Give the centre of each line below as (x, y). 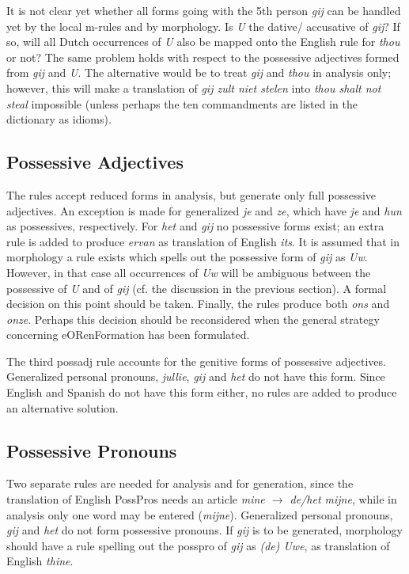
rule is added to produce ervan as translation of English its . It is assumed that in (203, 241)
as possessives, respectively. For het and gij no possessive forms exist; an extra (195, 226)
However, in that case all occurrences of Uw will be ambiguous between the (189, 272)
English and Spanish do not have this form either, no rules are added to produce (202, 392)
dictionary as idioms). (59, 119)
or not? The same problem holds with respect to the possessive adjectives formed (203, 57)
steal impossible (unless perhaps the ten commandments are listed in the (182, 103)
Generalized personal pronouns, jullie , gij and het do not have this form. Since (196, 376)
